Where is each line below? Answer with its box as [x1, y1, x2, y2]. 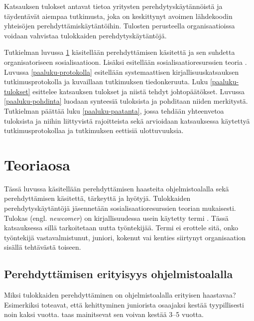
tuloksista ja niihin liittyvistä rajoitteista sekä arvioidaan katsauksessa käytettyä [4, 115, 250, 126]
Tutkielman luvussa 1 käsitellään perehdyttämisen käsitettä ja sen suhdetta [4, 47, 235, 57]
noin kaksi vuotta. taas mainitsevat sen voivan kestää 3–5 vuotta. [4, 309, 204, 320]
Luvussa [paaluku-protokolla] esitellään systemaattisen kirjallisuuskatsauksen [4, 66, 239, 77]
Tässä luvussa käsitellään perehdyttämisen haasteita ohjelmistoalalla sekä [4, 183, 229, 193]
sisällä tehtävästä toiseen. [4, 242, 81, 252]
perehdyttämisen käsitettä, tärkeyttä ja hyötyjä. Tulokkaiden [4, 193, 191, 203]
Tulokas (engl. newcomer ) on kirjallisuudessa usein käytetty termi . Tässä [4, 212, 229, 223]
